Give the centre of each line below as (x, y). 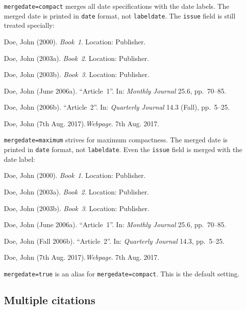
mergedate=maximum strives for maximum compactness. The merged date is (116, 140)
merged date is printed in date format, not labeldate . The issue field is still (120, 15)
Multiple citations (50, 300)
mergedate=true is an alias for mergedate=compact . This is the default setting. (122, 273)
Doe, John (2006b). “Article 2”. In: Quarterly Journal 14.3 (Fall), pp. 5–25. (117, 107)
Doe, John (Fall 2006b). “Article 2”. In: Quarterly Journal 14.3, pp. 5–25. (114, 241)
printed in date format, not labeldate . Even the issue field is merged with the (123, 149)
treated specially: (29, 25)
